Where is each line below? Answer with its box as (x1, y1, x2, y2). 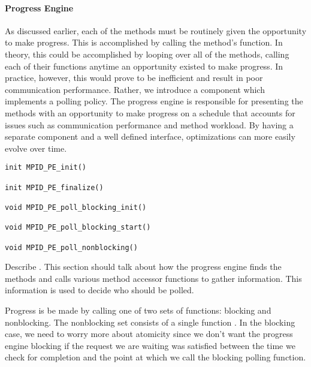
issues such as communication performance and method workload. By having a (5, 118, 294, 131)
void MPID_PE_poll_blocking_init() (5, 203, 147, 212)
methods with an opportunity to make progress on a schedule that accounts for (5, 106, 295, 119)
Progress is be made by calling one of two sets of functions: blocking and (5, 304, 271, 317)
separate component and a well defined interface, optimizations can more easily (5, 130, 295, 143)
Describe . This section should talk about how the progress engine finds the (5, 260, 282, 273)
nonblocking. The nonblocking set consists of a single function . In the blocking (5, 315, 295, 328)
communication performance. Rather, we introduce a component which (5, 83, 265, 95)
